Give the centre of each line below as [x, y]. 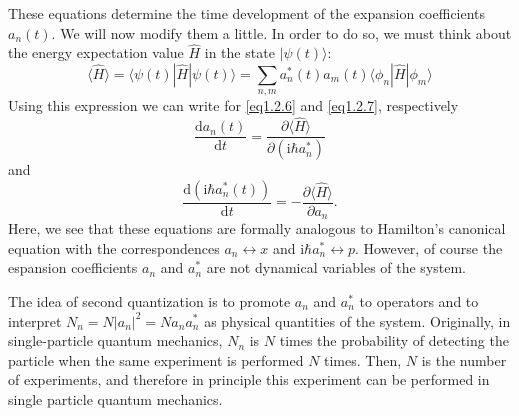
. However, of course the [429, 247]
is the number [464, 359]
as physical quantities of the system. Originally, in [357, 320]
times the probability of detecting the [394, 340]
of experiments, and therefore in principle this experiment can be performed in [249, 379]
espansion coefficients [73, 267]
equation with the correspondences [114, 247]
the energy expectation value [96, 52]
